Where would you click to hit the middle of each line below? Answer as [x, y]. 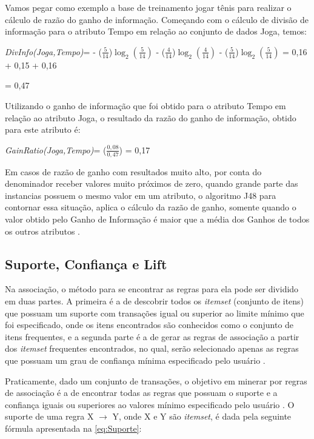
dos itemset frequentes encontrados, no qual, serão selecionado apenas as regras [152, 348]
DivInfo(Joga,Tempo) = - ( [53, 51]
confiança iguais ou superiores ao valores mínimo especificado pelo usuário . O [150, 404]
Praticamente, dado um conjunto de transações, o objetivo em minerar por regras [156, 380]
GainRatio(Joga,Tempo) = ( [56, 149]
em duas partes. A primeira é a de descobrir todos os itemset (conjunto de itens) [155, 300]
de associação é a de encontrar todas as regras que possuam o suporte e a [141, 393]
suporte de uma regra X [49, 416]
